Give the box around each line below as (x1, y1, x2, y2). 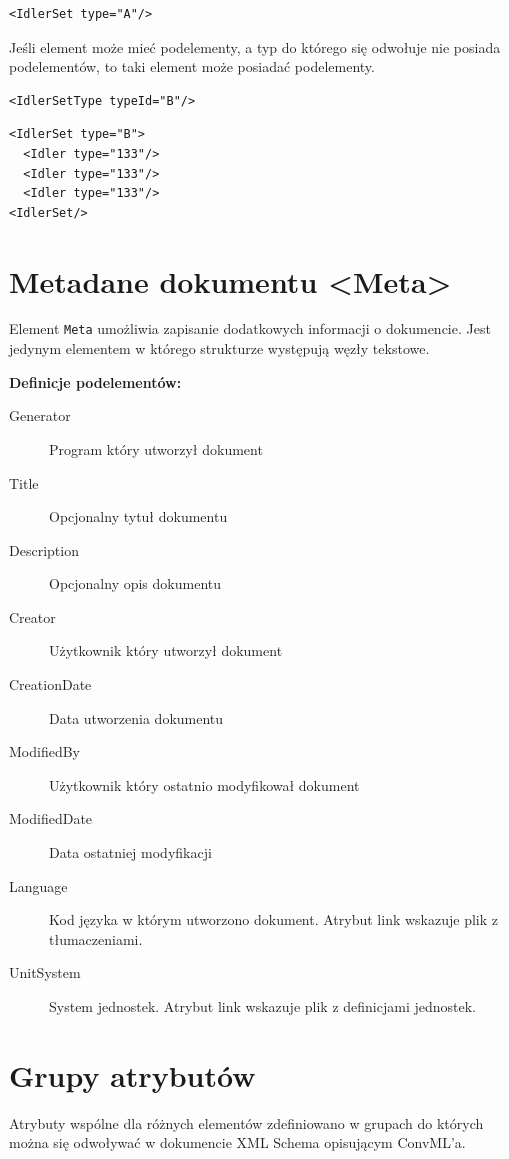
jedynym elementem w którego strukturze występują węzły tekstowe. (9, 338, 430, 359)
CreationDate (9, 674, 92, 695)
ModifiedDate (9, 808, 93, 829)
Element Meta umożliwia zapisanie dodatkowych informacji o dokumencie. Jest (9, 318, 491, 339)
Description (9, 539, 79, 560)
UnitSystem (9, 962, 81, 983)
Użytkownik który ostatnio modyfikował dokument (49, 774, 360, 795)
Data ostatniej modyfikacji (49, 842, 212, 863)
